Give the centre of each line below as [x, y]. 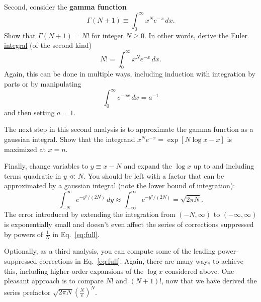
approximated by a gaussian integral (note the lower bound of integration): [120, 185]
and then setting [29, 112]
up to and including [224, 166]
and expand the [148, 166]
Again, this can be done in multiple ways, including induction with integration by [130, 74]
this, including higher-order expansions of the [74, 271]
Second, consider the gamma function [65, 7]
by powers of [24, 234]
